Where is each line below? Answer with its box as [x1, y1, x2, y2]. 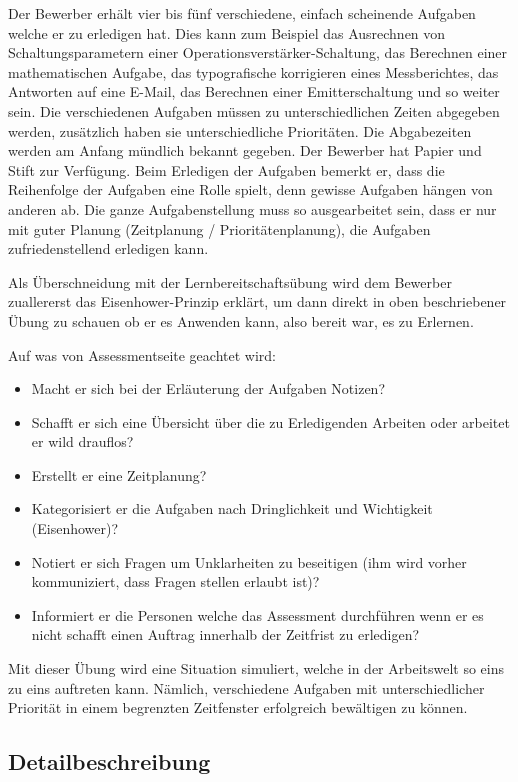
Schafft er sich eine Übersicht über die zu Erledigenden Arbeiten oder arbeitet [31, 411, 510, 432]
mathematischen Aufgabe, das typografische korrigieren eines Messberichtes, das [8, 61, 499, 82]
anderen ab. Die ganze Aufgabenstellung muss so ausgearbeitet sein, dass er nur [8, 198, 497, 219]
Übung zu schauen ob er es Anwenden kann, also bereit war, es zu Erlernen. [8, 310, 474, 331]
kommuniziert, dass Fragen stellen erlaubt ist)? [31, 571, 320, 592]
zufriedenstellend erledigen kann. [8, 238, 209, 259]
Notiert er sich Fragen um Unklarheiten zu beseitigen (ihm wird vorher [31, 551, 467, 572]
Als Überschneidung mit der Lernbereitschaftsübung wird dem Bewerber [8, 271, 452, 292]
